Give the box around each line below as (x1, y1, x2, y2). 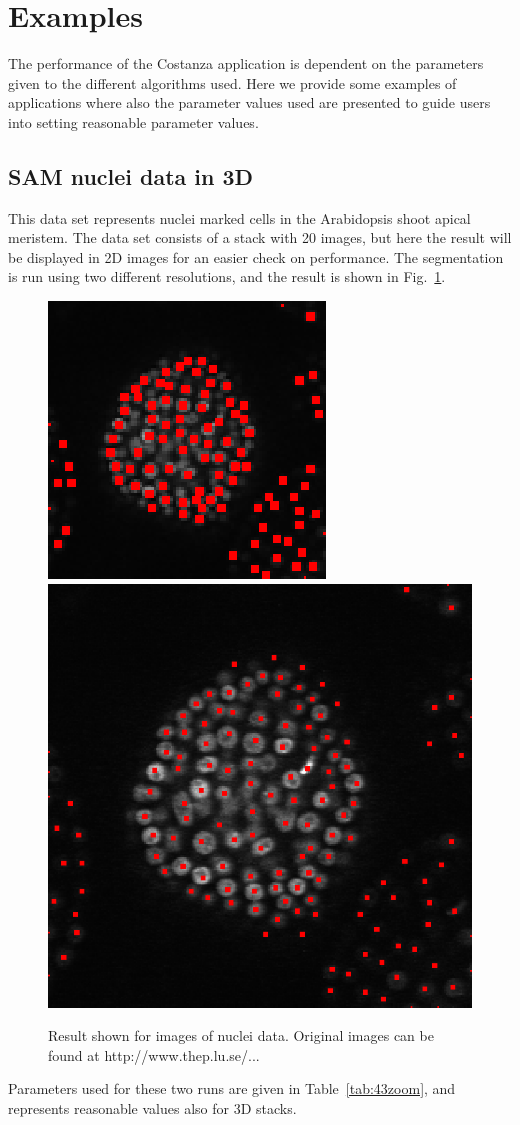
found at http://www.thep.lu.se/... (48, 1044, 260, 1065)
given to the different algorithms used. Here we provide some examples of (8, 72, 457, 93)
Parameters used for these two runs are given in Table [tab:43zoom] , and (8, 1078, 456, 1099)
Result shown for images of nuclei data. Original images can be (48, 1025, 434, 1046)
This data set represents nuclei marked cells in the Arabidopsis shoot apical (8, 207, 471, 228)
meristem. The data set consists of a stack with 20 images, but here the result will (8, 227, 512, 248)
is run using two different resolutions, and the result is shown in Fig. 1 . (8, 266, 446, 287)
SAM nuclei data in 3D (8, 160, 254, 191)
